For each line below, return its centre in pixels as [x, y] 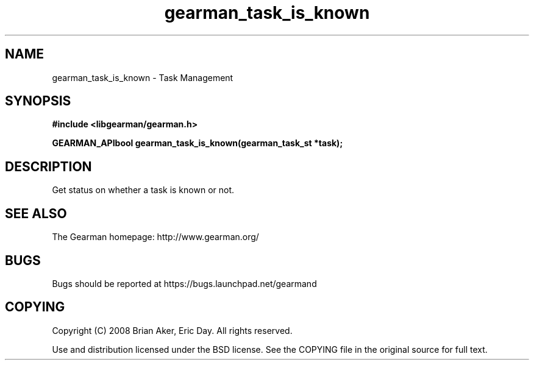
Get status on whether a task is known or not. [143, 190]
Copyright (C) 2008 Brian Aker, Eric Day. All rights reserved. [172, 330]
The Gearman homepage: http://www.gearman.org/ [155, 237]
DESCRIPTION [48, 166]
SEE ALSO [36, 213]
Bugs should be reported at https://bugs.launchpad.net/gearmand [184, 283]
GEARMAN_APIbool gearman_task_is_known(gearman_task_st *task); [198, 143]
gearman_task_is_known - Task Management [143, 77]
